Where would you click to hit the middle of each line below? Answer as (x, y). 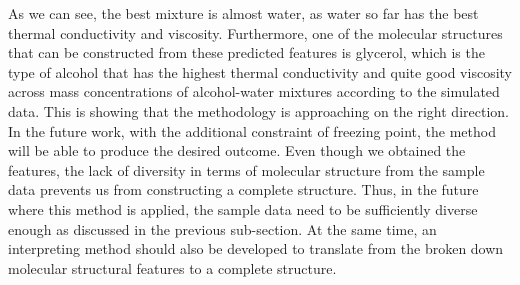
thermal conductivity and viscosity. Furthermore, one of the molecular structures (255, 32)
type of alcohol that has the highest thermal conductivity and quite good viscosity (260, 71)
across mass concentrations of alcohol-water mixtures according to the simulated (254, 91)
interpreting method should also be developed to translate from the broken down (256, 248)
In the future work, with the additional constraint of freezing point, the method (252, 130)
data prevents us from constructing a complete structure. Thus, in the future (243, 189)
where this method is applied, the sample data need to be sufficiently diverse (243, 208)
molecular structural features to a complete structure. (172, 267)
